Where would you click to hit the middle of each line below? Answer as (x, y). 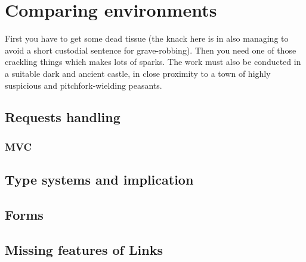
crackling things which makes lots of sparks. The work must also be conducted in (153, 62)
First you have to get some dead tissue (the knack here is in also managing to (147, 38)
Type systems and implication (99, 180)
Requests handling (63, 117)
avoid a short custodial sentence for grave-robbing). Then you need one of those (151, 50)
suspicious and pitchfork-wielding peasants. (84, 85)
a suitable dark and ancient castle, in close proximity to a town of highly (138, 73)
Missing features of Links (84, 249)
